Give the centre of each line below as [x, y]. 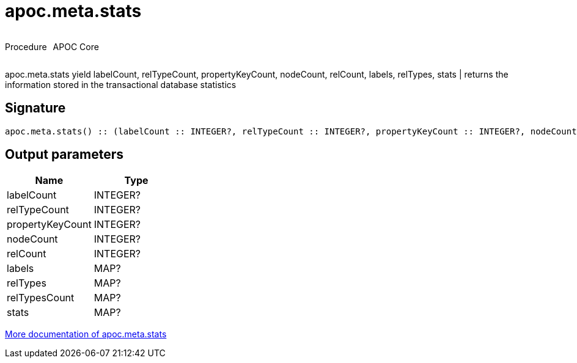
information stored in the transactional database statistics [121, 84]
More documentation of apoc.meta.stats [86, 334]
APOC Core [76, 46]
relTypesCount [41, 298]
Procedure [26, 46]
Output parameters [64, 155]
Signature [35, 108]
